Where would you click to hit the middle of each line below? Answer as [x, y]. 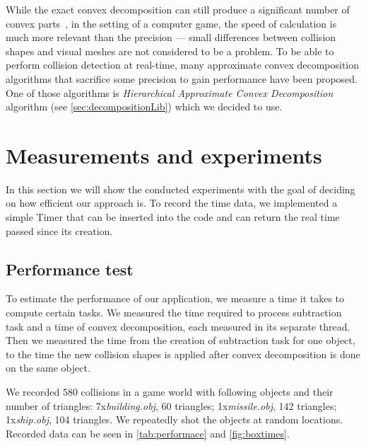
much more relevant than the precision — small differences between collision [171, 37]
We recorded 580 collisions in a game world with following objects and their [170, 392]
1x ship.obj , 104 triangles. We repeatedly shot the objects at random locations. [175, 419]
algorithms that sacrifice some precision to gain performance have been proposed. [182, 78]
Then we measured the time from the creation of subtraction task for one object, [181, 340]
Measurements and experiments [164, 155]
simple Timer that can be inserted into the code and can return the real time [173, 217]
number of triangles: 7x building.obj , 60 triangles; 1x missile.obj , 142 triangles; [171, 405]
